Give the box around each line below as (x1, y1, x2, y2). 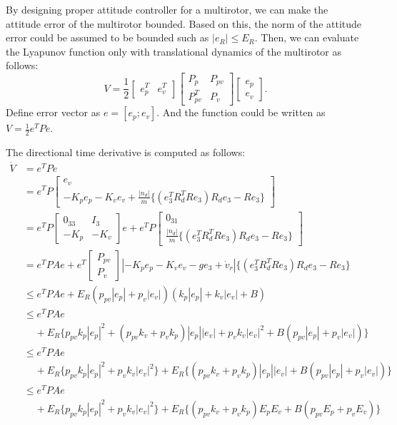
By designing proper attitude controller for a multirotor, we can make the (6, 2, 328, 16)
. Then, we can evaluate (254, 30, 359, 45)
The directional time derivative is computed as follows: (6, 145, 246, 160)
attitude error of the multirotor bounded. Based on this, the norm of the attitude (6, 16, 362, 31)
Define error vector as (6, 105, 101, 120)
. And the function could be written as (156, 105, 326, 120)
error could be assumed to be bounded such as (6, 30, 209, 45)
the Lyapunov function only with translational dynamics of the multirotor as (6, 43, 341, 58)
